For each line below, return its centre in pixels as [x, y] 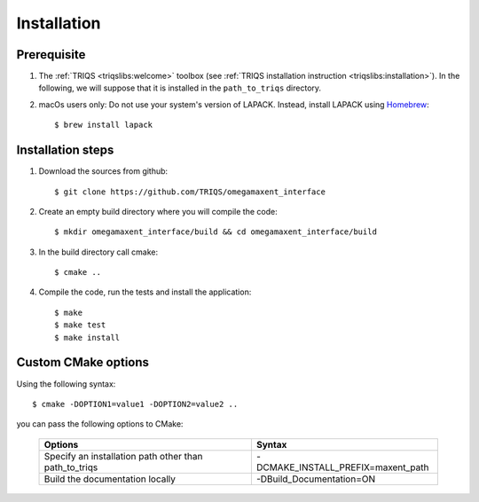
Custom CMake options [83, 362]
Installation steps [65, 150]
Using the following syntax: [66, 384]
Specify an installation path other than [123, 456]
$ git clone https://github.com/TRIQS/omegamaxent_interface [190, 192]
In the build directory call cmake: [98, 252]
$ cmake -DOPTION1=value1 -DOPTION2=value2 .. [135, 404]
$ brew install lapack [104, 125]
